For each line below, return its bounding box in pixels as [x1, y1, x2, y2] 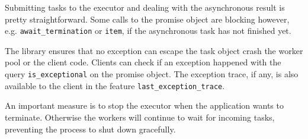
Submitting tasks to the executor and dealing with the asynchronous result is [5, 1, 285, 13]
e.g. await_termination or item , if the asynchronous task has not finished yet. [5, 24, 291, 37]
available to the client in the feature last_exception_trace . [5, 79, 225, 91]
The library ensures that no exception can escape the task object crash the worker [5, 44, 303, 56]
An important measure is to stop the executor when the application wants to [5, 99, 284, 112]
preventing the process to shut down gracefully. [5, 122, 176, 135]
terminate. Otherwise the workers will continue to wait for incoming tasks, [5, 110, 275, 123]
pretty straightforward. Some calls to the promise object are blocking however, [5, 12, 290, 25]
